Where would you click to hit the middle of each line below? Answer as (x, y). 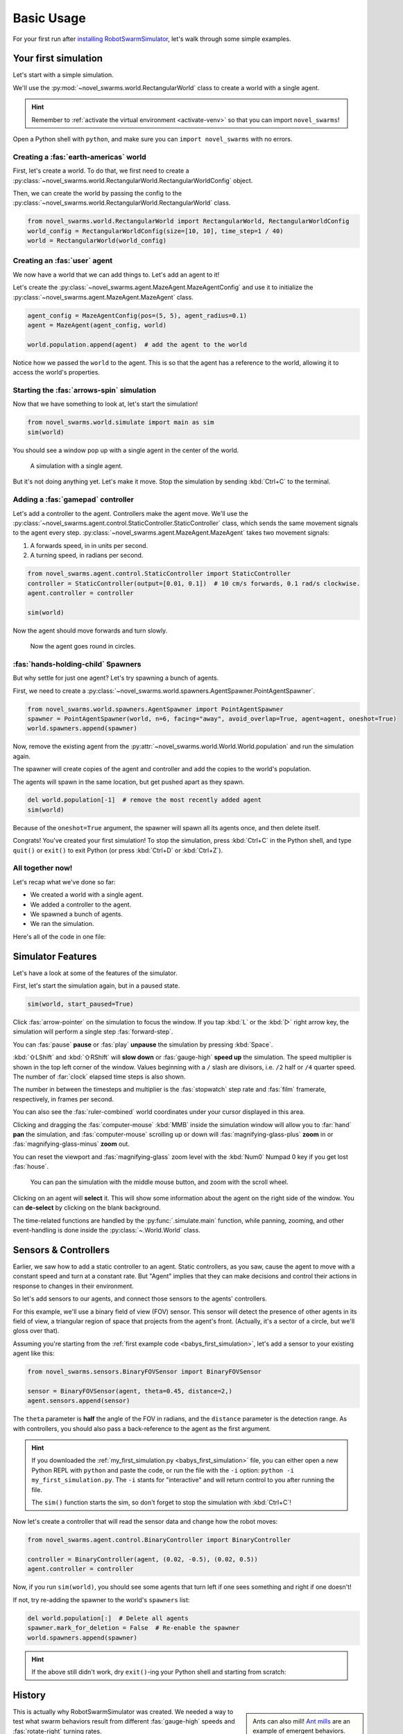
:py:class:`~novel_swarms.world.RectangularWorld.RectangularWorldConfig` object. (133, 180)
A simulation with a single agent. (76, 466)
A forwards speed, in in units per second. (89, 545)
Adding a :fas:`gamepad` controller (74, 499)
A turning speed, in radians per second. (87, 556)
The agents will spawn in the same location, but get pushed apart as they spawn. (129, 782)
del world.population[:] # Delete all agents (108, 1618)
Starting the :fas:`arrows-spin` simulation (84, 390)
